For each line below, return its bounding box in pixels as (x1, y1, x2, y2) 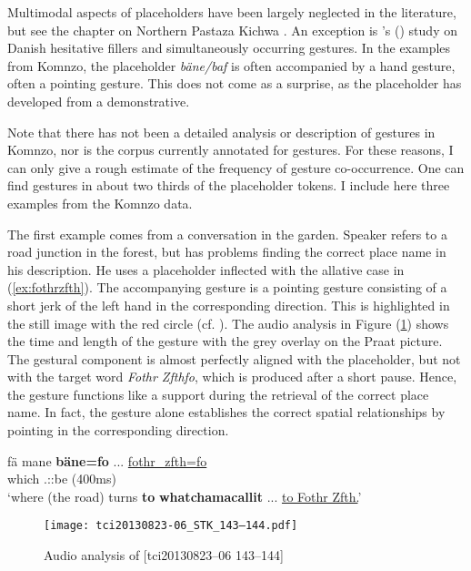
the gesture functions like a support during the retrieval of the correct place (7, 384, 429, 403)
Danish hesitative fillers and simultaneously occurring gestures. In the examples (7, 38, 451, 57)
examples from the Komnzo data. (7, 193, 193, 212)
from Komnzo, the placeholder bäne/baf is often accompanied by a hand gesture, (7, 56, 456, 75)
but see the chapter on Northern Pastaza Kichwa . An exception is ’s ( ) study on (7, 20, 457, 39)
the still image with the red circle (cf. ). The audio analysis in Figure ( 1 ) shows (7, 313, 449, 332)
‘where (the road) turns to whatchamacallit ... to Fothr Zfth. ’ (7, 486, 362, 505)
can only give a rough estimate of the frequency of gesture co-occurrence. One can (7, 158, 465, 177)
